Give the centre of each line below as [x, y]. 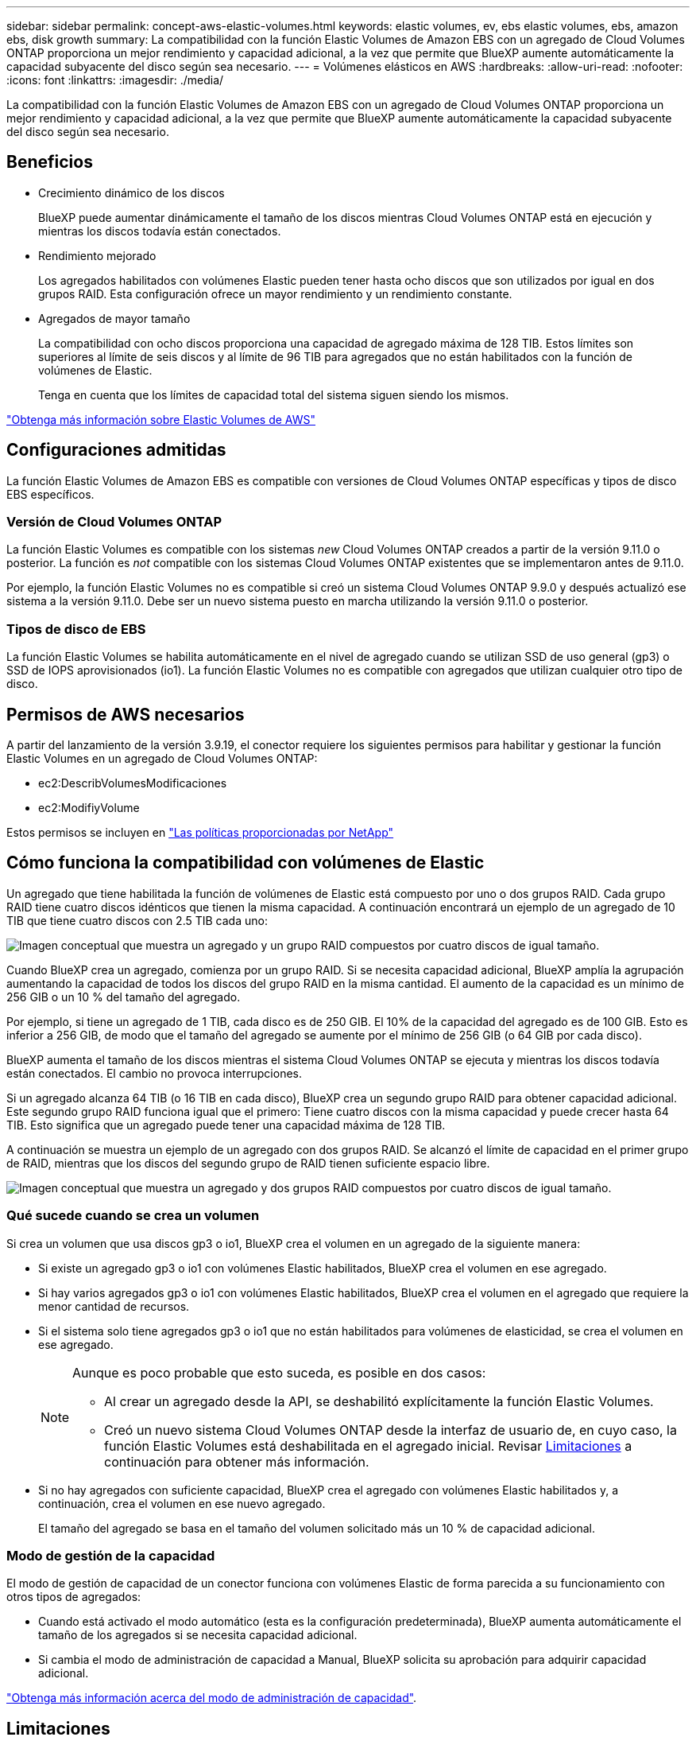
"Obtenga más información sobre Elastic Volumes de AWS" [161, 419]
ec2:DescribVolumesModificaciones [133, 783]
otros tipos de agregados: [74, 1597]
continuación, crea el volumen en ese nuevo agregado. [182, 1503]
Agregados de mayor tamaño [114, 318]
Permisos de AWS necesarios [126, 714]
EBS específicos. [50, 494]
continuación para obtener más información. [237, 1461]
